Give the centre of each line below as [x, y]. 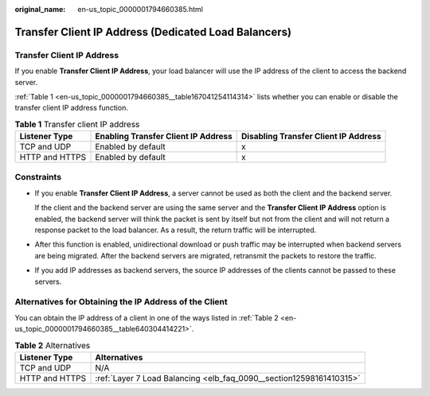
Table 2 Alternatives [53, 345]
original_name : [40, 9]
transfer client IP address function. [72, 108]
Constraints [38, 177]
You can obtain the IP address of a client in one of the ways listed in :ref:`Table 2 [147, 317]
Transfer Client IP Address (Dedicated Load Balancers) [153, 32]
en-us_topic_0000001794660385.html [140, 9]
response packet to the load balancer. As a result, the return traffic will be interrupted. [176, 230]
